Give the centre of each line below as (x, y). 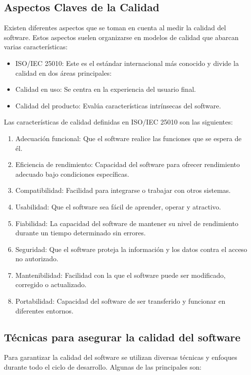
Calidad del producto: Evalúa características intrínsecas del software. (118, 105)
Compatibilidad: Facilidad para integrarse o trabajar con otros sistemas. (123, 190)
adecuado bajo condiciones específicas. (72, 174)
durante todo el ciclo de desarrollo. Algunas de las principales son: (103, 367)
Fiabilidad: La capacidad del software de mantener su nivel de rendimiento (127, 223)
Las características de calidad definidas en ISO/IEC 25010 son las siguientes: (118, 122)
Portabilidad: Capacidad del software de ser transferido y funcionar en (120, 301)
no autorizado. (37, 259)
